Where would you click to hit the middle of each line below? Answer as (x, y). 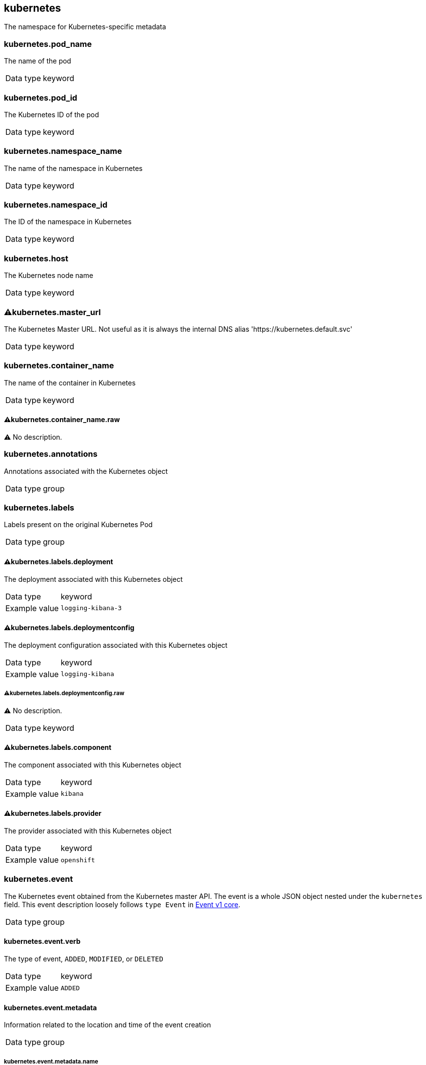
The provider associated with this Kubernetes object (88, 831)
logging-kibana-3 (91, 608)
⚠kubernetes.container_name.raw (62, 420)
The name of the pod (38, 61)
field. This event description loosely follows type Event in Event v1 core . (122, 904)
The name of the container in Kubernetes (70, 383)
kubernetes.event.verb (42, 941)
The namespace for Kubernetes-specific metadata (85, 27)
